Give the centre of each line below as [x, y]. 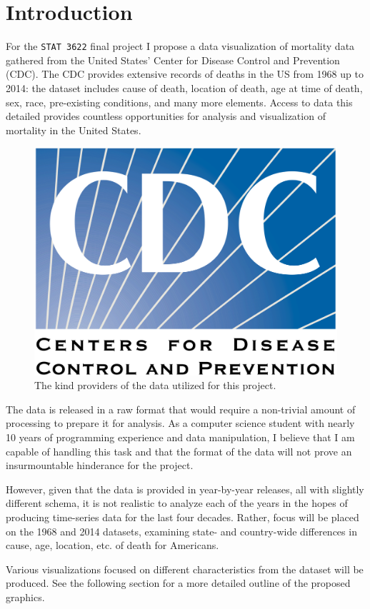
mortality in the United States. [74, 130]
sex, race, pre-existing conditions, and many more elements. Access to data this [179, 102]
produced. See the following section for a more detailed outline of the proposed [178, 583]
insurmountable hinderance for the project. [100, 465]
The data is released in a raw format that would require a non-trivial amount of [181, 409]
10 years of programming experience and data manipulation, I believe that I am [180, 437]
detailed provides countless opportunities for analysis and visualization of [166, 116]
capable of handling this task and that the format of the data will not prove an [179, 451]
